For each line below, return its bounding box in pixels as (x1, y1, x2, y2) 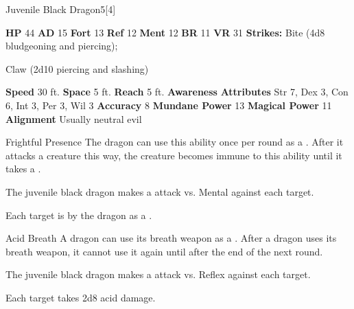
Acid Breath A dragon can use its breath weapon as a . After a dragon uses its (5, 231, 337, 245)
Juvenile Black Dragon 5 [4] (5, 2, 116, 16)
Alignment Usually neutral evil (5, 111, 142, 126)
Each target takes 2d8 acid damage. (5, 290, 156, 304)
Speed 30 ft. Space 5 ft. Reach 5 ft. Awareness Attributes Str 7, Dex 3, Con (5, 84, 349, 99)
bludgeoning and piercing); (5, 38, 118, 53)
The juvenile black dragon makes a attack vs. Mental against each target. (5, 184, 314, 198)
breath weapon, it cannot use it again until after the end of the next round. (5, 244, 323, 258)
